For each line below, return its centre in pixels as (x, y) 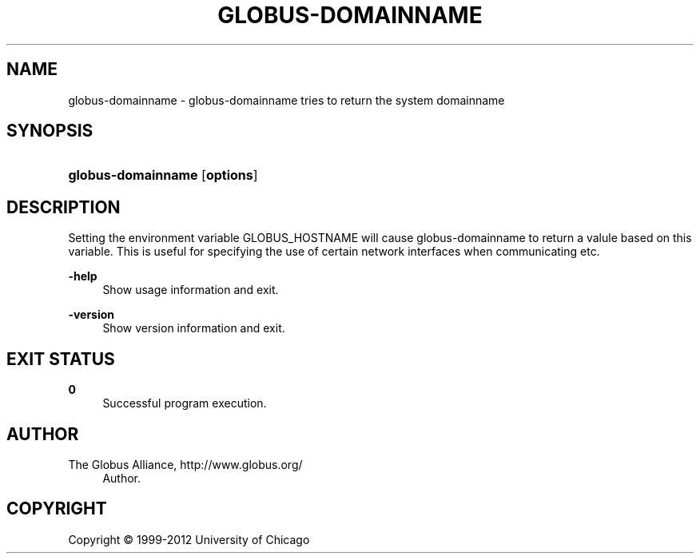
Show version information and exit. (194, 328)
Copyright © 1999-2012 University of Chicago (189, 539)
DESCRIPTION (64, 207)
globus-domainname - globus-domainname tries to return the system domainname (286, 100)
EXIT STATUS (61, 359)
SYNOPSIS (50, 131)
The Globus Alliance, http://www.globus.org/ (185, 464)
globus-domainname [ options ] (163, 175)
